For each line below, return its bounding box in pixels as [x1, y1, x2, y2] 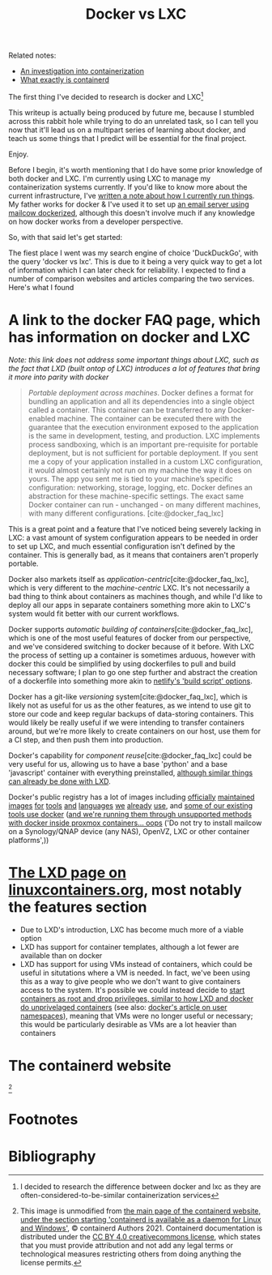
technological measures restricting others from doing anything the [19, 1249, 241, 1259]
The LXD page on [8, 863, 127, 882]
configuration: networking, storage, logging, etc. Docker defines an [28, 482, 253, 492]
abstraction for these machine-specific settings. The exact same [28, 491, 244, 501]
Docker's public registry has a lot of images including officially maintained [8, 792, 255, 802]
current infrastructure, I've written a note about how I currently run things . [8, 190, 255, 200]
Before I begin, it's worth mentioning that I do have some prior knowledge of [8, 165, 263, 174]
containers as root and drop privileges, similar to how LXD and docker [19, 994, 253, 1003]
